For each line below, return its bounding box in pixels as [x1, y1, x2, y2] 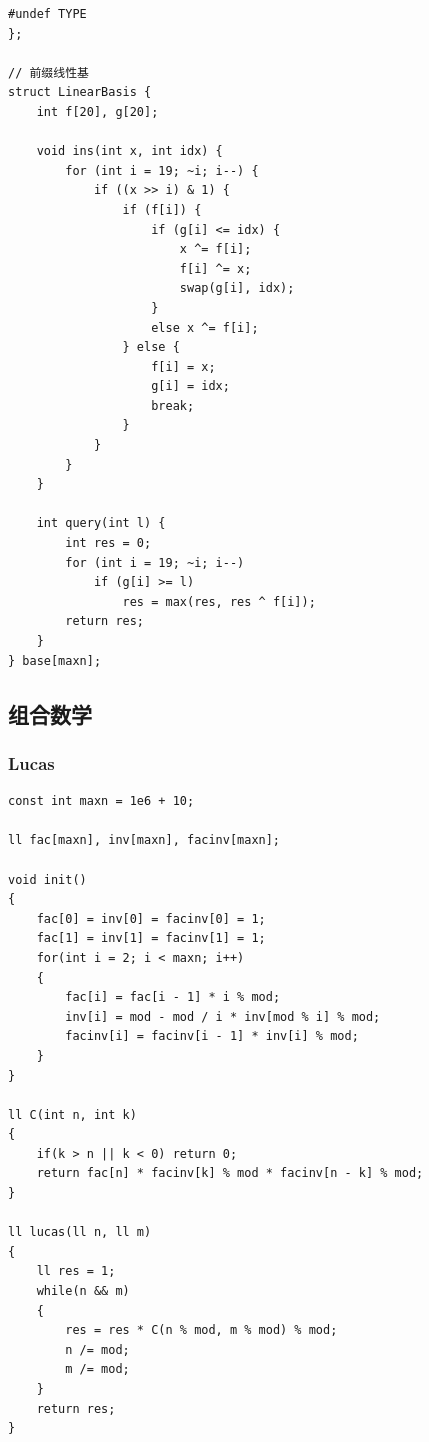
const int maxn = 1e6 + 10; [8, 794, 195, 809]
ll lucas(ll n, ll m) [8, 1225, 152, 1240]
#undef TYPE [8, 7, 87, 21]
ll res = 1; [36, 1264, 116, 1279]
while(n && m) [36, 1284, 130, 1299]
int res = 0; [65, 536, 152, 551]
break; [151, 398, 195, 413]
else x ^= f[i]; [151, 320, 259, 335]
